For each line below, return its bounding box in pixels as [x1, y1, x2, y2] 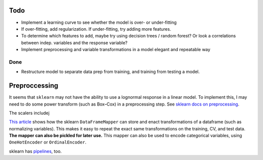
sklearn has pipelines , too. [9, 148, 62, 154]
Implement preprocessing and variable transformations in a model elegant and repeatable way [21, 47, 210, 53]
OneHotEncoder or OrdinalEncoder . [9, 139, 87, 145]
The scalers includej [9, 110, 50, 116]
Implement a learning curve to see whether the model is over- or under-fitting [21, 19, 177, 25]
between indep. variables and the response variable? [21, 39, 128, 46]
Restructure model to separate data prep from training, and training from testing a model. [21, 69, 200, 75]
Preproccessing [9, 82, 58, 90]
